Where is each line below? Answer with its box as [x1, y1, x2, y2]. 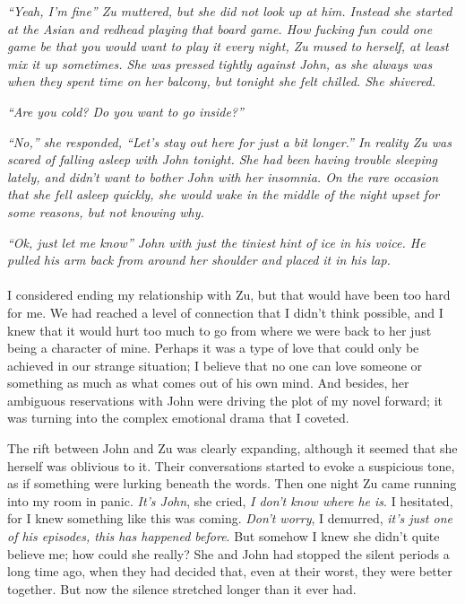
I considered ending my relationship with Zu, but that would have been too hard [7, 285, 451, 304]
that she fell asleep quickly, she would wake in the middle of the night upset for [7, 185, 440, 204]
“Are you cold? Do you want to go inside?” [7, 101, 244, 120]
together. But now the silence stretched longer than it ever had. [7, 579, 357, 598]
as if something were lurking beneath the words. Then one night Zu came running [7, 474, 457, 493]
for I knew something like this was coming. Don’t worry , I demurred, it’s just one [7, 509, 452, 528]
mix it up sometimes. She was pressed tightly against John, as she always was [7, 54, 433, 73]
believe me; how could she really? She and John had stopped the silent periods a [7, 544, 450, 563]
